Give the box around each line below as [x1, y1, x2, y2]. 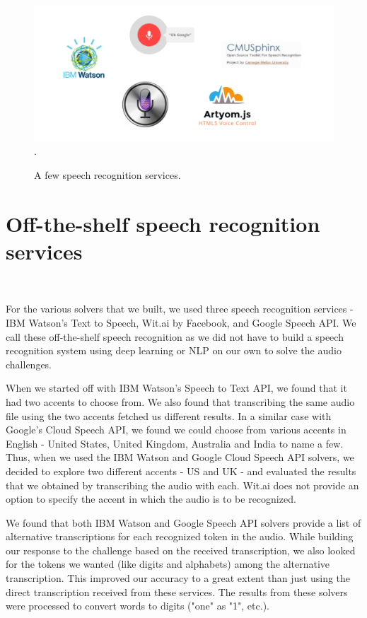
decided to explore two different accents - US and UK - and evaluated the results [6, 463, 356, 478]
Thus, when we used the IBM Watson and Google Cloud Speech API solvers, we [6, 450, 354, 465]
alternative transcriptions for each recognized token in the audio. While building [6, 529, 354, 544]
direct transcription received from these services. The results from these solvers [6, 584, 348, 599]
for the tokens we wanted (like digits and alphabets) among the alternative [6, 556, 330, 571]
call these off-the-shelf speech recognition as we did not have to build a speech [6, 329, 344, 344]
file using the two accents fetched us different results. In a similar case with [6, 408, 332, 423]
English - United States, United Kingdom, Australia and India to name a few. [6, 436, 344, 450]
